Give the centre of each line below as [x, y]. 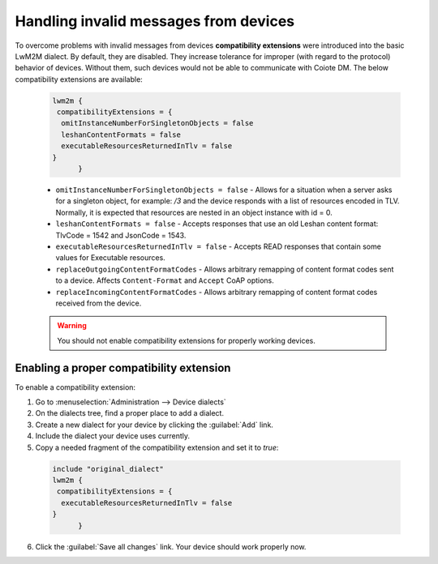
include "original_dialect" [108, 469]
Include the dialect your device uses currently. [113, 436]
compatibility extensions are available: [79, 79]
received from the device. [99, 303]
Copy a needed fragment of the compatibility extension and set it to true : [157, 447]
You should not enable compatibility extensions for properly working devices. [186, 340]
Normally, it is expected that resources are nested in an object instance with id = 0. [194, 212]
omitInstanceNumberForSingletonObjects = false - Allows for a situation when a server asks [224, 190]
